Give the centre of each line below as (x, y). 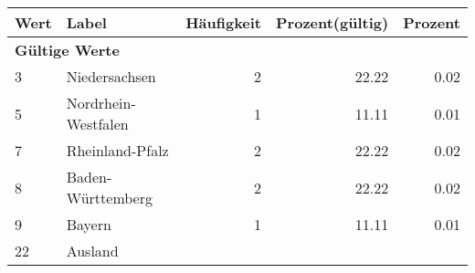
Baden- (89, 177)
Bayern (89, 224)
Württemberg (109, 198)
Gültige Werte (67, 50)
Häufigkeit (224, 22)
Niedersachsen (111, 76)
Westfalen (97, 124)
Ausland (92, 251)
